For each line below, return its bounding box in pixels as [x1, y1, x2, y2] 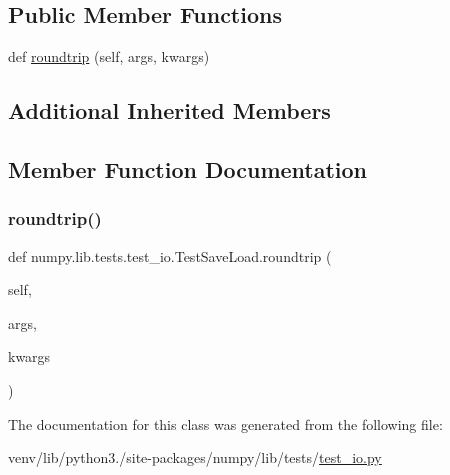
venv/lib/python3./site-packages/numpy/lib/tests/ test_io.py [8, 447, 382, 468]
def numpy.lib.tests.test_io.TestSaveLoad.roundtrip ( [8, 245, 332, 266]
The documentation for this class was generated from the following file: [8, 413, 443, 434]
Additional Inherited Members [8, 95, 331, 126]
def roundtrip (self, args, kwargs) [8, 46, 210, 67]
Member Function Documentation [8, 153, 368, 184]
